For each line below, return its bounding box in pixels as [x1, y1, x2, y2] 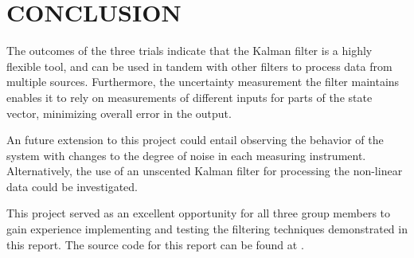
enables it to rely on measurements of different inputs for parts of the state [6, 88, 373, 105]
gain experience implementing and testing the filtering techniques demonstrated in [6, 221, 408, 237]
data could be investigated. [6, 178, 138, 194]
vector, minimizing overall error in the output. [6, 104, 232, 121]
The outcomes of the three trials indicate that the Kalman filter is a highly [6, 42, 373, 59]
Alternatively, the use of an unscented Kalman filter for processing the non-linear [6, 162, 403, 179]
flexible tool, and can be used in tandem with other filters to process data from [6, 57, 393, 74]
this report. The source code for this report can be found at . [6, 236, 304, 252]
